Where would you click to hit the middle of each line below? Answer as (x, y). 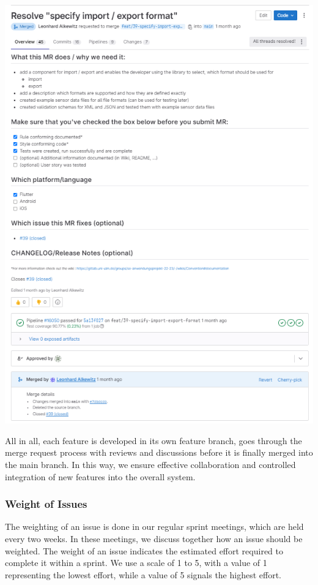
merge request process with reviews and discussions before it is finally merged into (159, 452)
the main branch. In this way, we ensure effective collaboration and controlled (150, 464)
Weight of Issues (46, 504)
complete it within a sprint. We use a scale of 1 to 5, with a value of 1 (136, 563)
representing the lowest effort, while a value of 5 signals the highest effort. (143, 574)
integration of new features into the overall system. (100, 476)
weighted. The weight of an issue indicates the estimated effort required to (144, 550)
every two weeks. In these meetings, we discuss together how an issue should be (154, 538)
